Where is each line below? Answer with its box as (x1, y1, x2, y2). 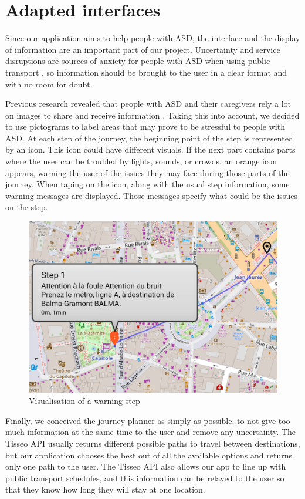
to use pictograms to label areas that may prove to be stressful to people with (5, 120, 285, 133)
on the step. (5, 201, 48, 213)
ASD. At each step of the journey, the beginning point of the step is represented (5, 132, 293, 144)
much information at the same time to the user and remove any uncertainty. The (5, 426, 296, 438)
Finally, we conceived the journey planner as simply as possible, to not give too (5, 414, 290, 426)
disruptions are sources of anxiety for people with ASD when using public (5, 55, 270, 67)
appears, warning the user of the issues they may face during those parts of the (5, 166, 290, 178)
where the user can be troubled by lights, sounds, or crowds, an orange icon (5, 155, 277, 167)
